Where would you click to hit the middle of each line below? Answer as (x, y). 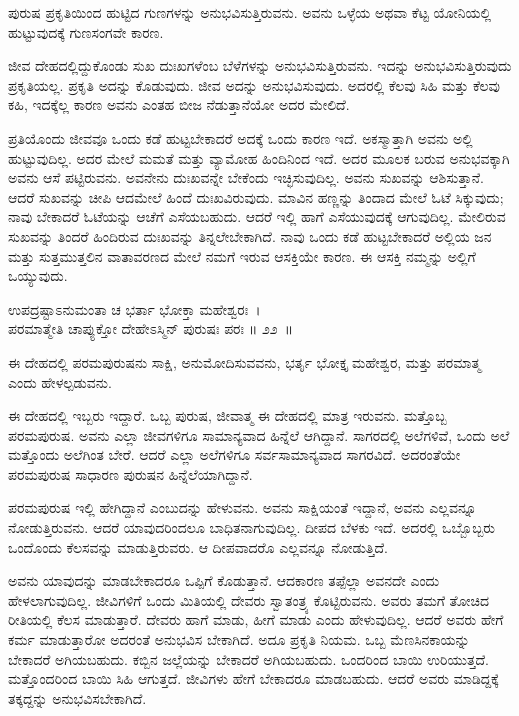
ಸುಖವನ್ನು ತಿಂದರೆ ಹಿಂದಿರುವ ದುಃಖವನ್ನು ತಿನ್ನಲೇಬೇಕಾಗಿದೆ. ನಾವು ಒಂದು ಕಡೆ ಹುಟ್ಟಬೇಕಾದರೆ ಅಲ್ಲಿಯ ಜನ (250, 235)
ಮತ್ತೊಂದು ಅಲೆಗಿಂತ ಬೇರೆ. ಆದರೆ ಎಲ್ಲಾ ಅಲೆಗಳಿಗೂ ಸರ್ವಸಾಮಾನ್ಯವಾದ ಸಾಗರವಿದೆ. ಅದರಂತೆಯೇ (234, 454)
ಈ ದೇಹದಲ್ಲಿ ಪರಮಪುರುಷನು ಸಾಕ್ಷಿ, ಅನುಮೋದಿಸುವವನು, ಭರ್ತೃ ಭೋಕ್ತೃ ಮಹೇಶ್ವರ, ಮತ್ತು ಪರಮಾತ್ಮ (244, 361)
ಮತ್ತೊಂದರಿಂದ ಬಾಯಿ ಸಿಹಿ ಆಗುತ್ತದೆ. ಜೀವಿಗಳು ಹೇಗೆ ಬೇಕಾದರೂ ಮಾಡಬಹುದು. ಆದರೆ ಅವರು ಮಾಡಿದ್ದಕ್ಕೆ (253, 678)
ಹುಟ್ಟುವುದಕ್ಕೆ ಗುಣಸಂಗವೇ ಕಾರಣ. (86, 31)
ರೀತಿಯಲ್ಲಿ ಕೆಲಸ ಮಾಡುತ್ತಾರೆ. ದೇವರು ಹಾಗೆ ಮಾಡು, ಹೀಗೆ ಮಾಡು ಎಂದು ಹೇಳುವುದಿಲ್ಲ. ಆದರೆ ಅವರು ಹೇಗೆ (256, 619)
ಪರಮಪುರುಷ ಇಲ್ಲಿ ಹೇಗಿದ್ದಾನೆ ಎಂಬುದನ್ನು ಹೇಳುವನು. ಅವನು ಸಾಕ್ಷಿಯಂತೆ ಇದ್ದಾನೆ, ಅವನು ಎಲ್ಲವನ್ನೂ (242, 507)
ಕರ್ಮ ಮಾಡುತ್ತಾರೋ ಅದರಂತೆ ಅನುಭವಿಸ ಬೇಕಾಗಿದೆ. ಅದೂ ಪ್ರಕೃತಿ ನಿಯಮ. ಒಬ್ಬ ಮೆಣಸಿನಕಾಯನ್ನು (239, 639)
